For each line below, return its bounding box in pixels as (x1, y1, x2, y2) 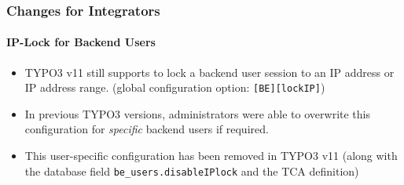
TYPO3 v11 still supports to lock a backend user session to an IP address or (24, 63, 395, 80)
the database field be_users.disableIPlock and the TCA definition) (24, 162, 359, 179)
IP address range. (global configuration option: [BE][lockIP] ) (24, 79, 325, 96)
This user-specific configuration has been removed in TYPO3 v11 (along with (24, 147, 398, 164)
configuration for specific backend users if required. (24, 121, 269, 137)
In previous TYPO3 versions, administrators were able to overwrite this (24, 105, 370, 122)
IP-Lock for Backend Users (6, 34, 156, 50)
